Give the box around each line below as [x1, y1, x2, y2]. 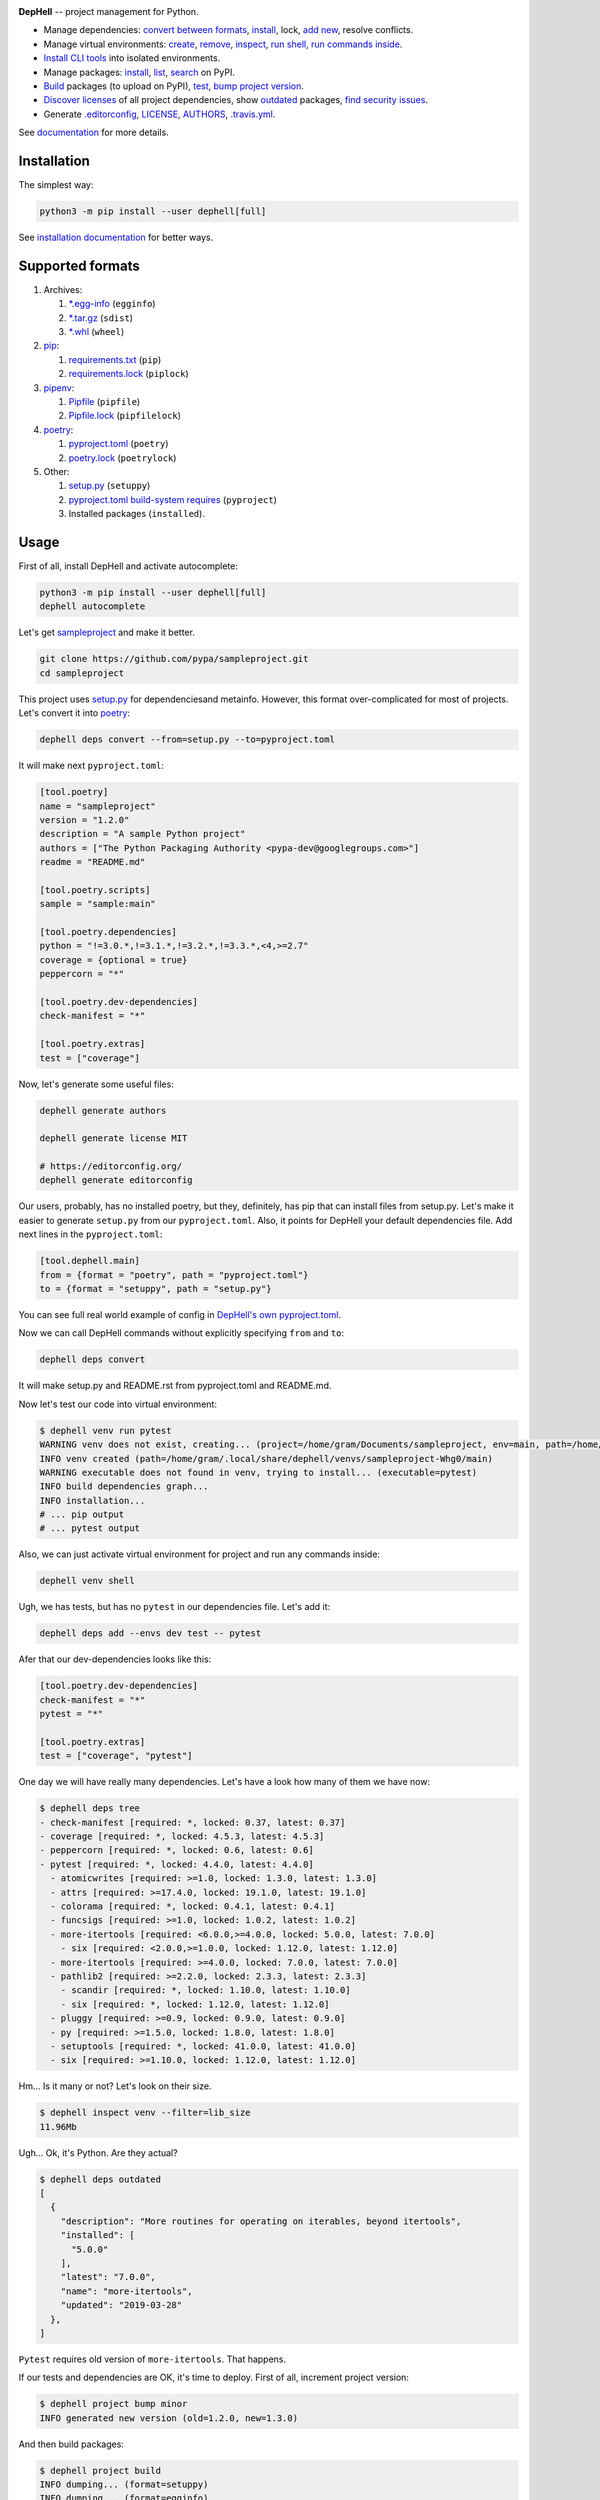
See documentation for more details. [18, 126, 169, 139]
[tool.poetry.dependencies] [39, 926, 177, 938]
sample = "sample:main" [39, 898, 157, 910]
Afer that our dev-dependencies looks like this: [18, 1653, 212, 1665]
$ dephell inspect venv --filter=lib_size [39, 2107, 251, 2119]
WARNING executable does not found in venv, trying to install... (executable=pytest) [39, 1466, 478, 1478]
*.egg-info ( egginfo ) [68, 298, 156, 310]
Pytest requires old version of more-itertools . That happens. [18, 2353, 287, 2365]
